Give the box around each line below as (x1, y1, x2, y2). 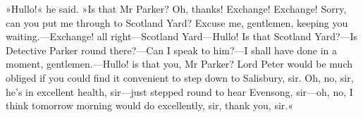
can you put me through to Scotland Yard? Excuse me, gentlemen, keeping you (6, 15, 348, 30)
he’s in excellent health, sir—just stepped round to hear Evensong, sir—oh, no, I (6, 84, 353, 99)
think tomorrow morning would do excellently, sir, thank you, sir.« (6, 98, 293, 113)
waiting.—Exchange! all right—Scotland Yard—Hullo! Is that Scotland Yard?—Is (6, 29, 358, 44)
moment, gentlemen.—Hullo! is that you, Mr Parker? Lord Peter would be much (6, 56, 353, 71)
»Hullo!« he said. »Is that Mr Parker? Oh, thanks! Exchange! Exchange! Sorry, (6, 1, 347, 16)
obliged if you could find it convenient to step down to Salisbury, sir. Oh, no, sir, (6, 70, 354, 85)
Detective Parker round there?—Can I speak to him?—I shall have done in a (6, 42, 338, 57)
